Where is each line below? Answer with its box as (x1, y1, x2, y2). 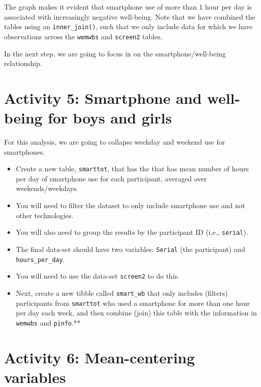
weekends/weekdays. (16, 183, 78, 193)
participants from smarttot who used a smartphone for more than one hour (16, 297, 250, 308)
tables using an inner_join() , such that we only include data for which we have (4, 21, 253, 32)
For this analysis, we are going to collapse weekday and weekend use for (4, 137, 225, 147)
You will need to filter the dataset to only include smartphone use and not (16, 200, 245, 211)
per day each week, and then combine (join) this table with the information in (16, 307, 257, 318)
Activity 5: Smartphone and (4, 87, 202, 108)
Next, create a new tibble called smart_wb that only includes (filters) (16, 287, 228, 298)
